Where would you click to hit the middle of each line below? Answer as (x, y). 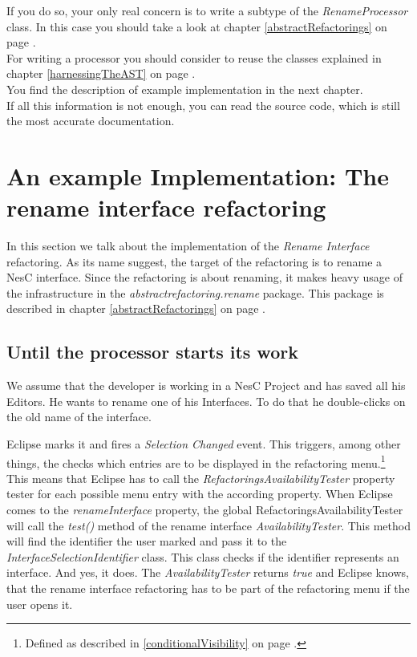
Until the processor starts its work (152, 352)
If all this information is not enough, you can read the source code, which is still (203, 105)
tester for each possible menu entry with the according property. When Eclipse (200, 494)
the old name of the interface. (79, 417)
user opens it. (40, 604)
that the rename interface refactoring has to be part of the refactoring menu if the (208, 588)
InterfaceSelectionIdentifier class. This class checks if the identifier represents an (203, 556)
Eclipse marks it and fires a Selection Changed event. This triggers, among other (204, 444)
